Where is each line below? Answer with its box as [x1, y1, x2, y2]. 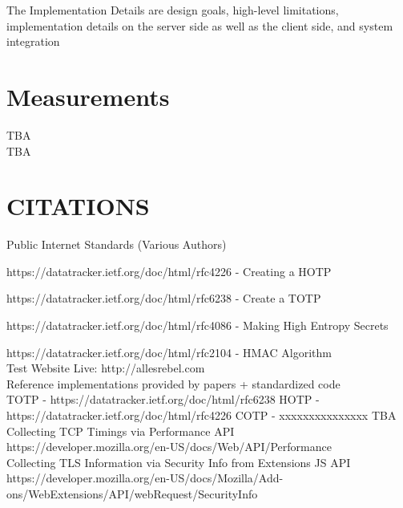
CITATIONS [6, 189, 150, 222]
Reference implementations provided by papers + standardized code [6, 375, 341, 392]
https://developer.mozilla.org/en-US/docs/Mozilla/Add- [6, 469, 284, 486]
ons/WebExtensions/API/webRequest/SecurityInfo [6, 485, 258, 502]
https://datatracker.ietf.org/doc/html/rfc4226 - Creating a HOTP [6, 262, 332, 279]
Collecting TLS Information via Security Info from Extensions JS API [6, 453, 351, 470]
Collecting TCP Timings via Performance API [6, 422, 235, 439]
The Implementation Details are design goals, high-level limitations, [6, 2, 339, 18]
